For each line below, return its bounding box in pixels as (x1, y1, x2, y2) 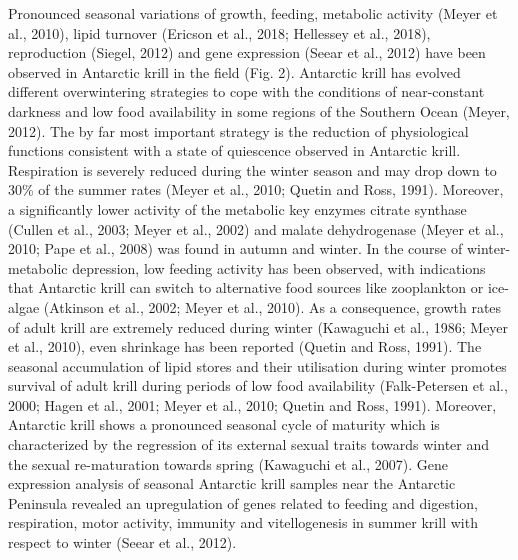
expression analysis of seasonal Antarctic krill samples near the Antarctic (8, 473, 456, 494)
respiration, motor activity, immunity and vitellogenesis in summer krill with (8, 512, 478, 533)
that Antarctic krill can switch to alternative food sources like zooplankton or (8, 277, 484, 298)
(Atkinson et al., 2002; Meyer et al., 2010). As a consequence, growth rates (43, 296, 502, 317)
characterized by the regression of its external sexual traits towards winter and (8, 434, 490, 455)
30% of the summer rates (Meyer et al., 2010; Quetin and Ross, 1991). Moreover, (8, 179, 504, 200)
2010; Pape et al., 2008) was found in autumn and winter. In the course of (8, 238, 463, 259)
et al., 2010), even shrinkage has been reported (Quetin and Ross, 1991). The (8, 336, 482, 357)
